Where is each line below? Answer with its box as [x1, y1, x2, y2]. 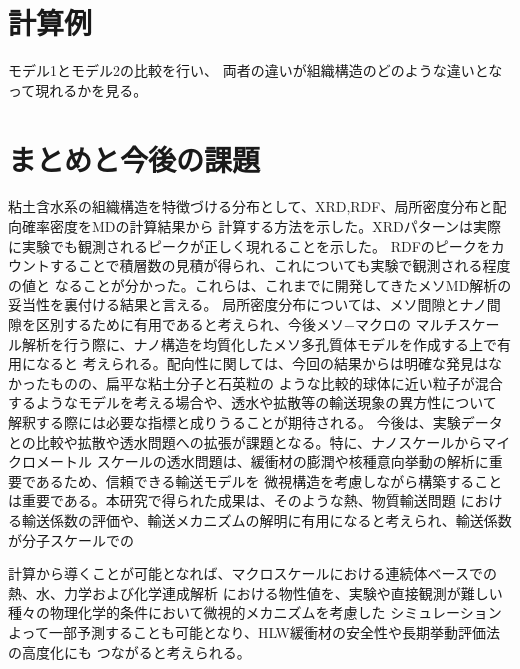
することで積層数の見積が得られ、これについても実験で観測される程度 [49, 255, 511, 276]
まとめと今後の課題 [8, 138, 261, 179]
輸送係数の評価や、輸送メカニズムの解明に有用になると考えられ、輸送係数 [21, 509, 512, 530]
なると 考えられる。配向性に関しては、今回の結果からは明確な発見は [35, 353, 488, 374]
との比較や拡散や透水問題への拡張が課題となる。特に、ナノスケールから [8, 431, 483, 452]
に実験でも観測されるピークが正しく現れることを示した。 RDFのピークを [8, 235, 491, 256]
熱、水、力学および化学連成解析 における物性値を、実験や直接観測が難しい [8, 582, 503, 603]
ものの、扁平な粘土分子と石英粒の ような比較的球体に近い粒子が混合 [49, 372, 503, 393]
